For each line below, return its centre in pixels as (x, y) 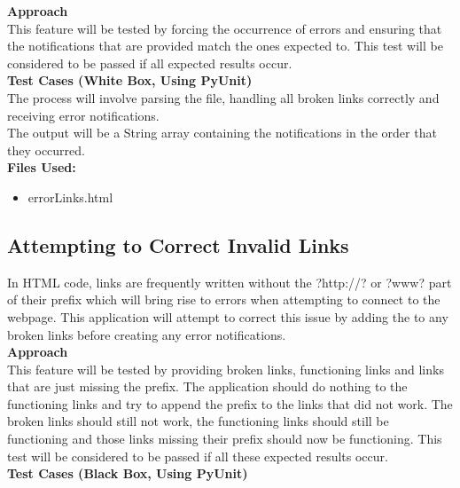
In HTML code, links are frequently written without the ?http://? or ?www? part (230, 282)
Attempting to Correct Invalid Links (178, 244)
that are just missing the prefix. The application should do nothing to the (207, 386)
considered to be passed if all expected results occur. (150, 63)
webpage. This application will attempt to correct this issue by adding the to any (228, 316)
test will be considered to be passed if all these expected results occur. (198, 456)
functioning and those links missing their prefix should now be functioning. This (225, 439)
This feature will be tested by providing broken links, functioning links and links (226, 369)
